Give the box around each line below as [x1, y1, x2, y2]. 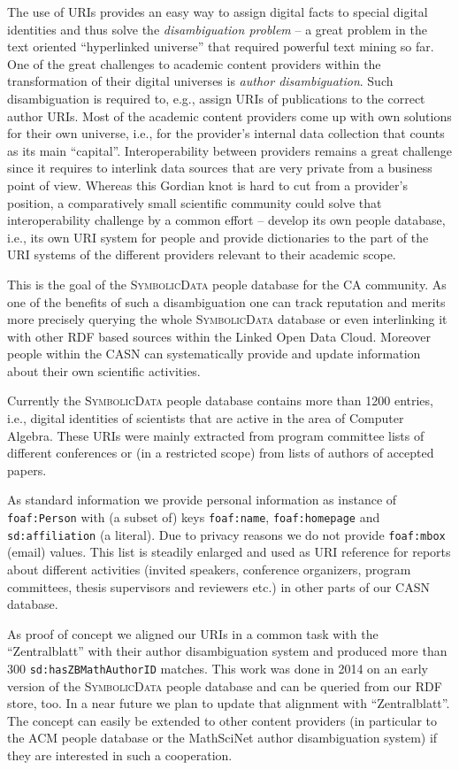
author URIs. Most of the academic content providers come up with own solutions [7, 106, 452, 125]
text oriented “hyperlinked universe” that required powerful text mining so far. [7, 37, 434, 56]
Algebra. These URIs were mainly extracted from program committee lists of [7, 426, 425, 444]
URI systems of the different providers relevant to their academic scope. [7, 245, 396, 264]
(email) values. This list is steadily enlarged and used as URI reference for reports [7, 543, 451, 561]
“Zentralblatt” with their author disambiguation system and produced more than [7, 642, 448, 660]
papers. [7, 460, 47, 479]
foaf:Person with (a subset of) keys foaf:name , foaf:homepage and [7, 508, 380, 527]
